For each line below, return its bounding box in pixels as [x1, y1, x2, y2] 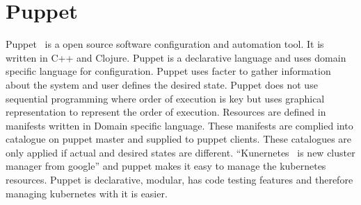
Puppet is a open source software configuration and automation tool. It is [6, 37, 324, 51]
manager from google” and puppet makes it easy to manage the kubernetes [6, 159, 326, 173]
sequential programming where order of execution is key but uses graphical [6, 91, 325, 105]
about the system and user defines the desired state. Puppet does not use [6, 77, 318, 91]
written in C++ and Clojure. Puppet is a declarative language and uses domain [6, 50, 346, 64]
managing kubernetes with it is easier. [6, 186, 168, 200]
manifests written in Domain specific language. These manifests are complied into [6, 118, 353, 132]
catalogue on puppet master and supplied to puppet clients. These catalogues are [6, 132, 352, 146]
